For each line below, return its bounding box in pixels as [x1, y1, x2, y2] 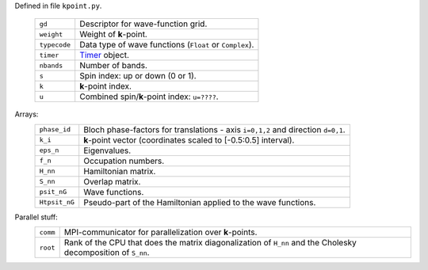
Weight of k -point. [79, 29, 148, 40]
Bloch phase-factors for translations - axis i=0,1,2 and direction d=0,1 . [83, 124, 346, 135]
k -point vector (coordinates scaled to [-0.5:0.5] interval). [83, 135, 295, 146]
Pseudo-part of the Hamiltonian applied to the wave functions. [83, 196, 316, 207]
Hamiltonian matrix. [83, 165, 156, 177]
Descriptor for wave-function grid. [79, 18, 208, 29]
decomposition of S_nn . [63, 247, 150, 258]
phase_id [39, 125, 71, 134]
